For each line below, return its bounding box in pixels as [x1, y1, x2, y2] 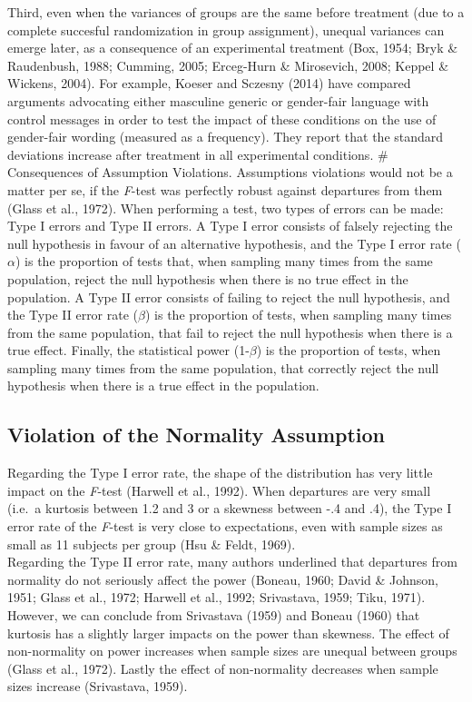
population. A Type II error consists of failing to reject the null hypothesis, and [7, 287, 450, 306]
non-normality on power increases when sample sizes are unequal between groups [7, 641, 457, 660]
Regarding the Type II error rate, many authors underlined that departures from [7, 552, 457, 571]
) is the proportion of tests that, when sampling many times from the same [15, 252, 433, 271]
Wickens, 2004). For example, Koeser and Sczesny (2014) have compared [7, 74, 411, 93]
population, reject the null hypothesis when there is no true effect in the [7, 269, 408, 288]
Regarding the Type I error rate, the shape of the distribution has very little [7, 463, 433, 482]
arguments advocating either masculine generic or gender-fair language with [7, 91, 429, 110]
